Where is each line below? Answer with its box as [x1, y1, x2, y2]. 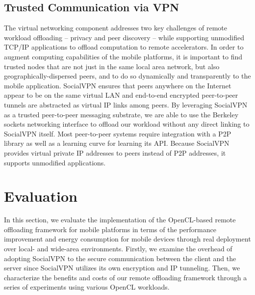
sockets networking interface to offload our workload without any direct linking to [4, 119, 250, 129]
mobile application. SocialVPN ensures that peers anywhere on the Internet [4, 80, 231, 90]
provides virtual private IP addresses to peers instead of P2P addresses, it [4, 147, 226, 158]
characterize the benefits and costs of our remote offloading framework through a [4, 272, 247, 282]
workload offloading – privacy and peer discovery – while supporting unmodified [4, 32, 245, 42]
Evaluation [4, 186, 77, 206]
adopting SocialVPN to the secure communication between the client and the [4, 253, 236, 263]
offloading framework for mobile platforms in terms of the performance [4, 224, 216, 234]
